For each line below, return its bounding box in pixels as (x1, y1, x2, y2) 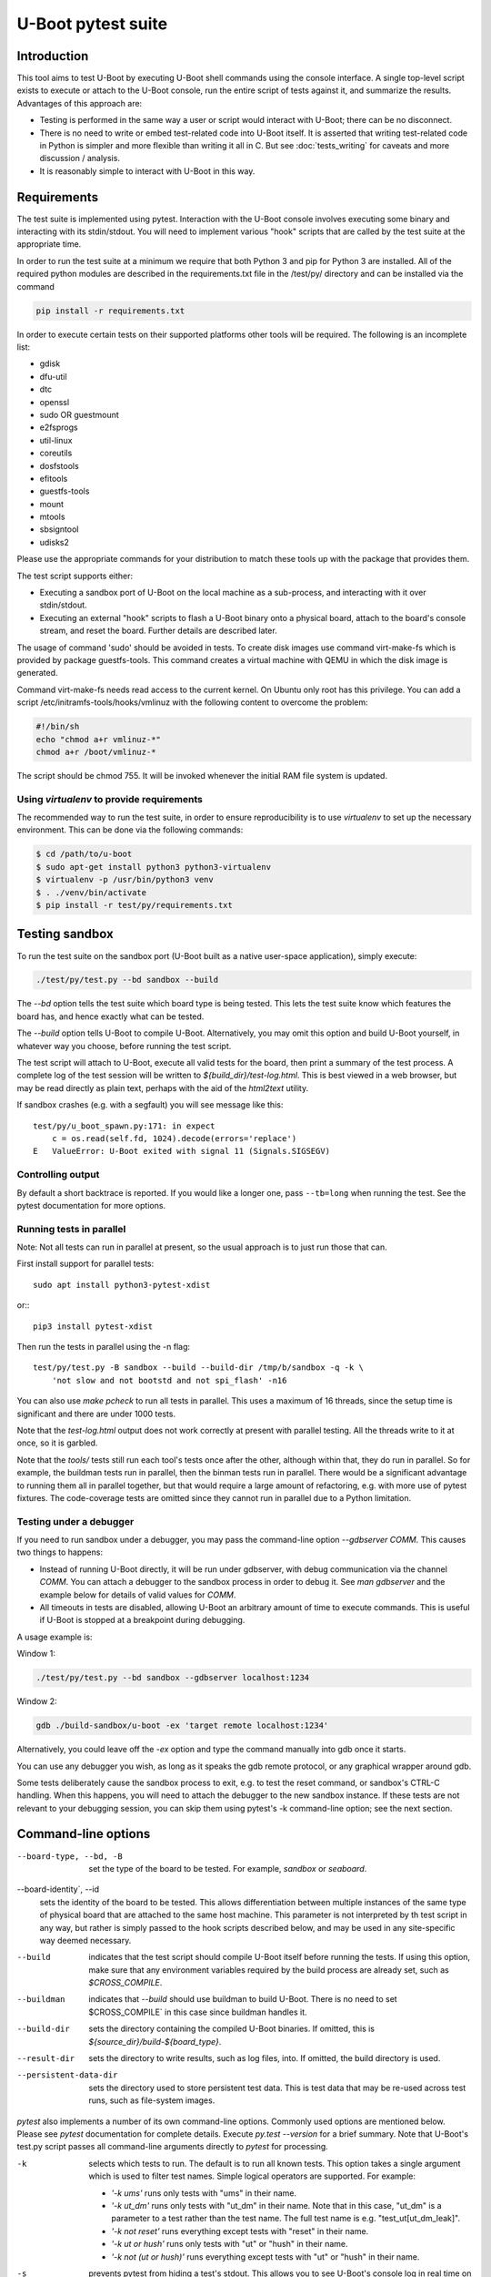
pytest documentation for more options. (16, 1200, 166, 1210)
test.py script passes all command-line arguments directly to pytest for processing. (16, 2141, 329, 2152)
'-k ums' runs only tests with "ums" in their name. (111, 2187, 297, 2199)
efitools (39, 473, 68, 484)
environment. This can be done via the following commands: (16, 824, 244, 835)
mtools (39, 511, 65, 523)
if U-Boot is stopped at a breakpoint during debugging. (39, 1615, 245, 1626)
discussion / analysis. (39, 153, 120, 164)
